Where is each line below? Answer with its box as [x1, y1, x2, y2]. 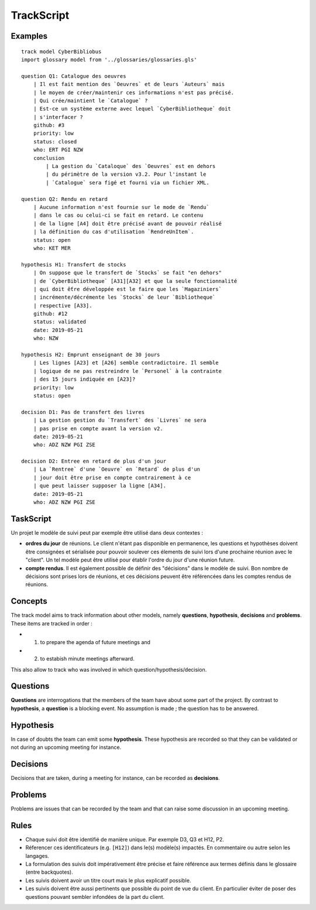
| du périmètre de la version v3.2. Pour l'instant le [46, 171, 207, 178]
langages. [25, 852, 50, 859]
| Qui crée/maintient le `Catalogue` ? [33, 97, 148, 104]
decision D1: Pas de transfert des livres [21, 409, 145, 415]
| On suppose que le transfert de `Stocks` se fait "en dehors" [33, 269, 222, 276]
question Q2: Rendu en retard [21, 196, 108, 202]
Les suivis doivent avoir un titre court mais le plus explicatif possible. [25, 877, 191, 884]
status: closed [33, 138, 77, 145]
